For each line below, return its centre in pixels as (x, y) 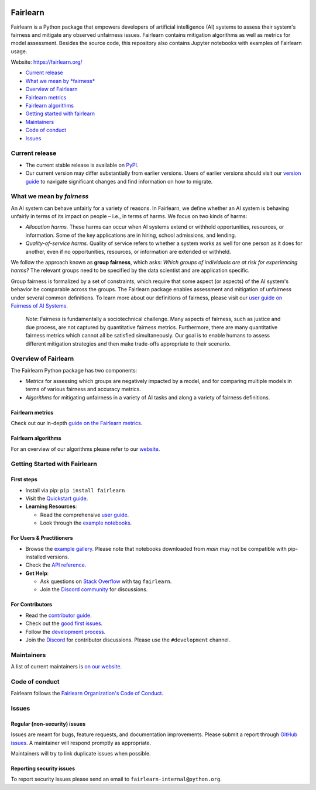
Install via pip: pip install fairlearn (75, 490)
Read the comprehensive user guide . (85, 515)
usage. (19, 51)
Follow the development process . (66, 632)
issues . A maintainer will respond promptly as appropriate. (81, 743)
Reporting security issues (43, 768)
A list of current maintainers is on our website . (66, 667)
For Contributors (32, 605)
